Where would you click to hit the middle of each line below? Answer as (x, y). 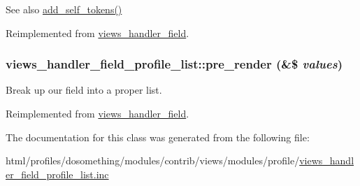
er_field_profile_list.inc (57, 174)
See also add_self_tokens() (64, 9)
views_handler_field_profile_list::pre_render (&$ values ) (174, 64)
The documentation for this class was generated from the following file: (158, 137)
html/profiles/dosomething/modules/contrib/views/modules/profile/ (153, 160)
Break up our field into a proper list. (84, 90)
